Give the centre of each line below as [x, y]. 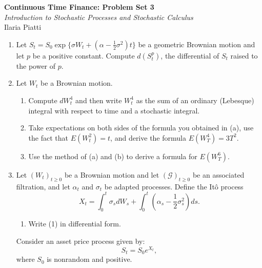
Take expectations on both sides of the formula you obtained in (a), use [141, 128]
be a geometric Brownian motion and [197, 44]
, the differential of [190, 55]
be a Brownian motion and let [112, 174]
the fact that [48, 137]
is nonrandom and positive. [89, 259]
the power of [36, 65]
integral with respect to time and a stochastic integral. [114, 110]
